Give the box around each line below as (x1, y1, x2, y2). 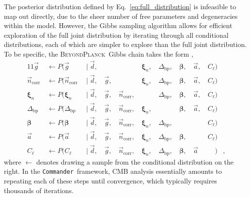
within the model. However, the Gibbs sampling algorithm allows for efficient (4, 20, 233, 30)
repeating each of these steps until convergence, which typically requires (4, 176, 217, 186)
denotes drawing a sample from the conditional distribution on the (36, 156, 234, 167)
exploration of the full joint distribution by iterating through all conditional (4, 30, 229, 40)
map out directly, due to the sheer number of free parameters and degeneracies (4, 11, 238, 21)
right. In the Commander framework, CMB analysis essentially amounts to (4, 166, 222, 176)
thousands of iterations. (4, 185, 74, 195)
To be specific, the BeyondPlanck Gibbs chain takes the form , (4, 48, 193, 59)
